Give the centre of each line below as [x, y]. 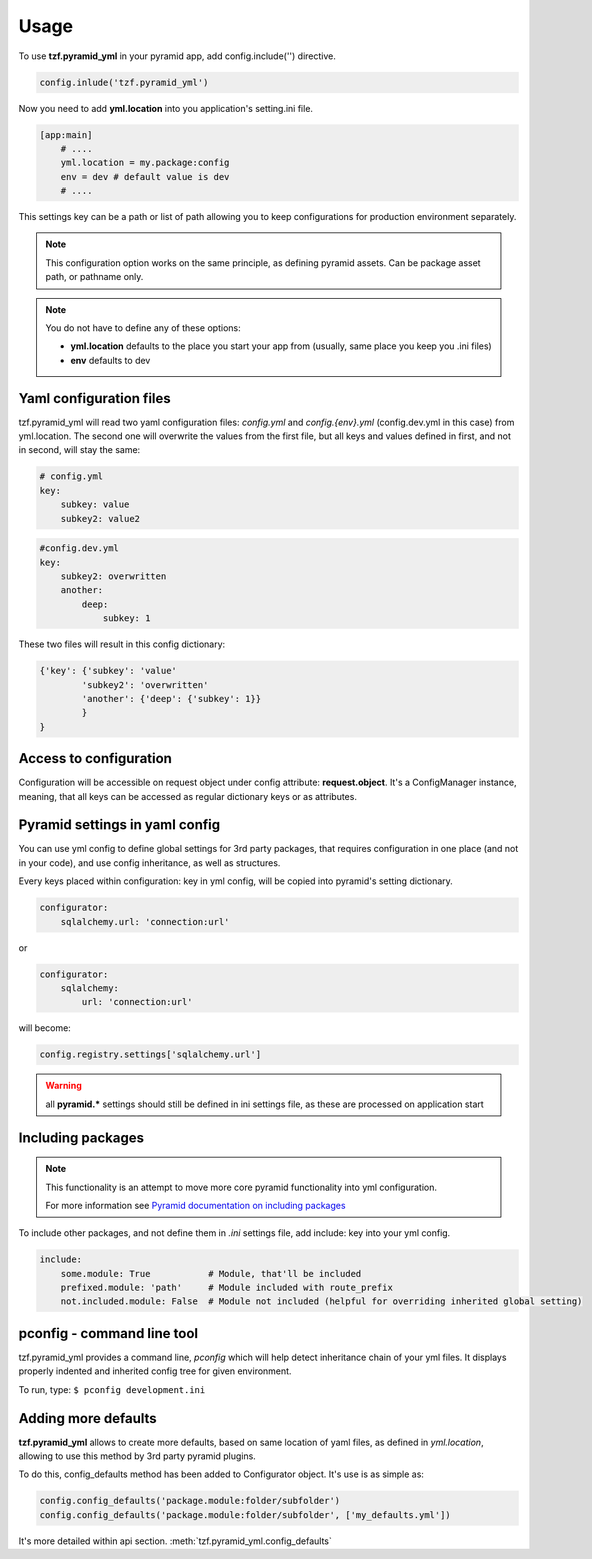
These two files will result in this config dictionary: [122, 644]
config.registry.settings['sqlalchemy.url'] [150, 1054]
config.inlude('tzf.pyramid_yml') [124, 82]
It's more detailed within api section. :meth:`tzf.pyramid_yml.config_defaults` [175, 1541]
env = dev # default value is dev [145, 176]
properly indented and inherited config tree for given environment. [155, 1371]
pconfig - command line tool [108, 1333]
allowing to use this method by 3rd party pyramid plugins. [137, 1456]
